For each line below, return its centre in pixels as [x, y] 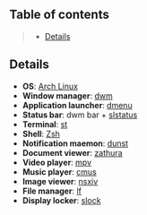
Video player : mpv [57, 162]
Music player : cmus [59, 172]
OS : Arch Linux [50, 86]
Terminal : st [45, 124]
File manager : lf [52, 191]
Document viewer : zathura [72, 152]
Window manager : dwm [68, 95]
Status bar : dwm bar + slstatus [80, 115]
